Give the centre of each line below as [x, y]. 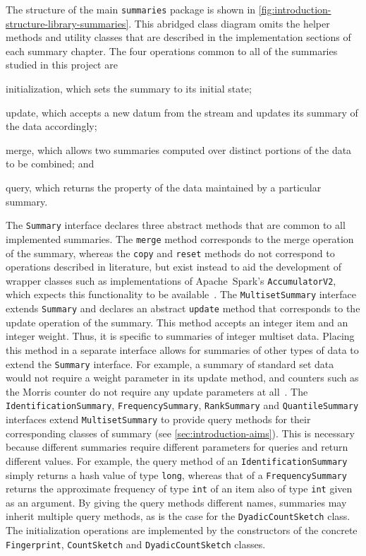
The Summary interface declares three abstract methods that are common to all [176, 225]
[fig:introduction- [295, 9]
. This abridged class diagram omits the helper [229, 23]
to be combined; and [50, 164]
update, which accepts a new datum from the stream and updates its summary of [182, 112]
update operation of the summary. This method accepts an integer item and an [177, 322]
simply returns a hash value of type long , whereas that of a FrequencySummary [176, 474]
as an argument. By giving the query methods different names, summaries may [176, 502]
